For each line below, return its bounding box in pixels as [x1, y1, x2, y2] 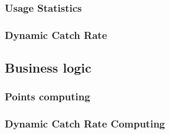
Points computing [5, 89, 90, 104]
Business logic [5, 58, 91, 77]
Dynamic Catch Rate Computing [5, 116, 165, 131]
